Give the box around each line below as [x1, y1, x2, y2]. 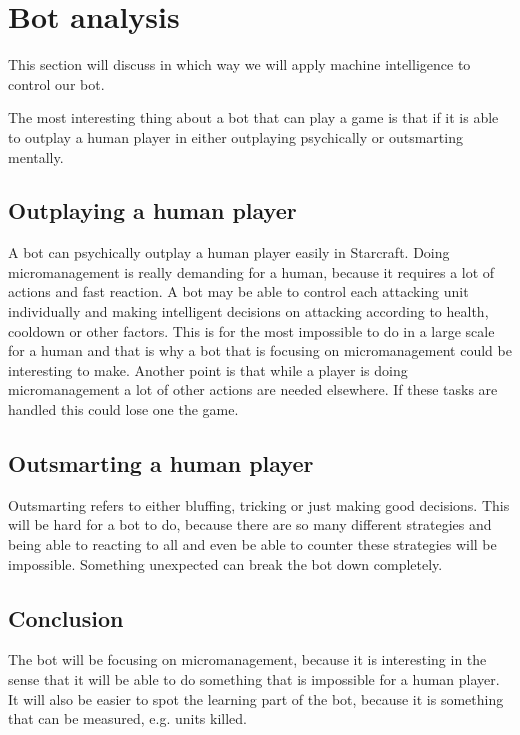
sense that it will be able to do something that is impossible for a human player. [8, 669, 500, 690]
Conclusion [8, 602, 124, 633]
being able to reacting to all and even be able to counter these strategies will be [8, 534, 497, 555]
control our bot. [8, 73, 105, 94]
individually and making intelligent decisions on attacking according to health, [8, 301, 489, 322]
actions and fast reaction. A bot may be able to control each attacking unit [8, 281, 469, 302]
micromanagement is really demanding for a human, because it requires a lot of [8, 261, 495, 282]
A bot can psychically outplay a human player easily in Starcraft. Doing [8, 242, 450, 263]
